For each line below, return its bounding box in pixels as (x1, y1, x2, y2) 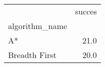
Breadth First (8, 49, 57, 60)
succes (75, 5, 97, 17)
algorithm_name (8, 20, 67, 31)
